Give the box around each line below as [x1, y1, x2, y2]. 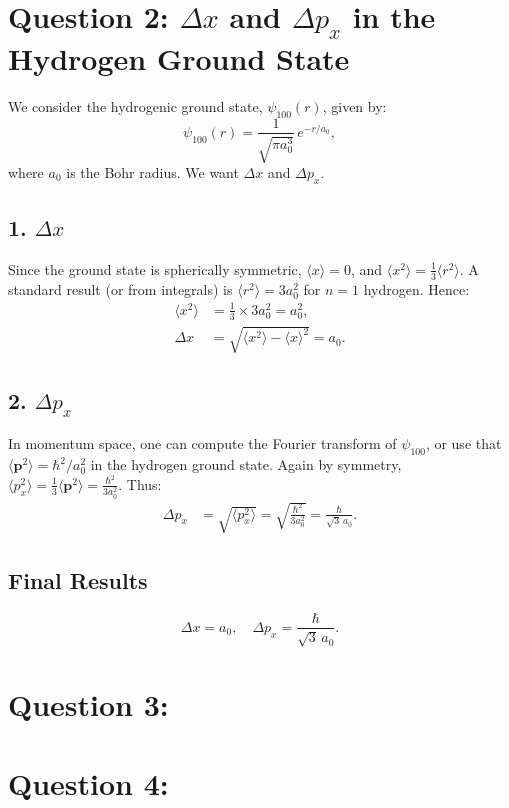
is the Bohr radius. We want [66, 161, 239, 182]
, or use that [425, 433, 502, 454]
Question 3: [8, 684, 169, 725]
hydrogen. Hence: [363, 278, 470, 299]
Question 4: [8, 762, 169, 803]
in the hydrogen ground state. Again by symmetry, [90, 454, 402, 475]
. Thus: [118, 473, 162, 494]
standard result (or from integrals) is [8, 278, 233, 299]
